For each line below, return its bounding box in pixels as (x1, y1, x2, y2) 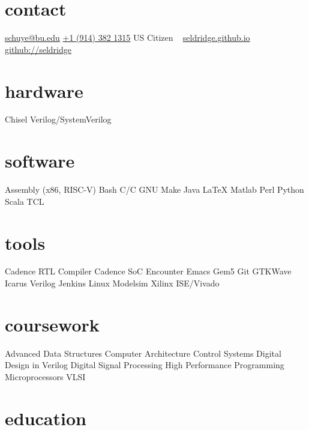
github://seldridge (5, 43, 71, 55)
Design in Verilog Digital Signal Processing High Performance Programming (5, 359, 284, 371)
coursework (5, 312, 100, 336)
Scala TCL (5, 195, 44, 207)
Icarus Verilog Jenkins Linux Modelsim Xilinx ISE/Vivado (5, 277, 220, 289)
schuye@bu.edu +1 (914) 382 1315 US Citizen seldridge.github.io (5, 31, 250, 44)
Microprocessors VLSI (5, 370, 86, 383)
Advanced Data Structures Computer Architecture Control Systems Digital (5, 347, 281, 359)
